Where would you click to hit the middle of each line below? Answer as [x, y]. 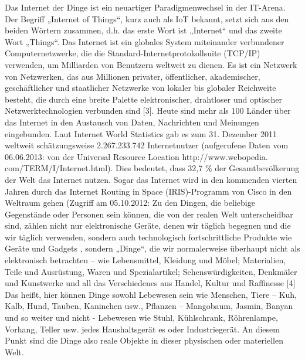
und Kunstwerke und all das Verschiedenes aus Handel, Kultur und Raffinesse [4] [150, 283]
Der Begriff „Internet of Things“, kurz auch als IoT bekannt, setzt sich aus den [147, 18]
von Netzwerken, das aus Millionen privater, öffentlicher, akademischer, [133, 76]
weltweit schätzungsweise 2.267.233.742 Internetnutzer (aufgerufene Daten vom [147, 145]
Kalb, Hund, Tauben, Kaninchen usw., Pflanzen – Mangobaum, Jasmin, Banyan [149, 306]
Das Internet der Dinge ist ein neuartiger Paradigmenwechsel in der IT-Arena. [145, 7]
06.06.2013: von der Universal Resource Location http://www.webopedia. [136, 156]
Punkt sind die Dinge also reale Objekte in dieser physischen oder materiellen [144, 340]
